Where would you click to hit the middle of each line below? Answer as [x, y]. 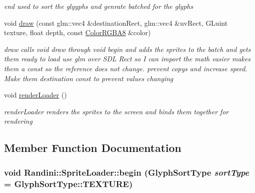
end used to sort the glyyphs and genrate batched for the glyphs [99, 6]
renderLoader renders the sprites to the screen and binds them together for [116, 111]
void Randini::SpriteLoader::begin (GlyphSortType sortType [127, 172]
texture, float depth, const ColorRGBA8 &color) [78, 32]
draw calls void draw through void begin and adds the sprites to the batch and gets [127, 49]
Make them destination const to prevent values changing [89, 78]
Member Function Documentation [93, 148]
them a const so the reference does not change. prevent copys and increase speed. [126, 68]
